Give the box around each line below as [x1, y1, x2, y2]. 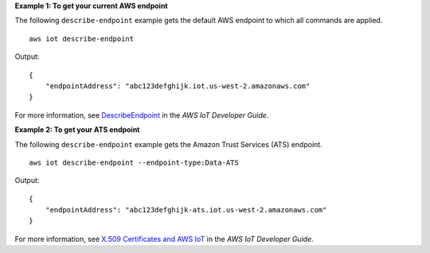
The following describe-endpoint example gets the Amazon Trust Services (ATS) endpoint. [14, 139, 322, 149]
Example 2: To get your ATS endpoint [14, 125, 140, 134]
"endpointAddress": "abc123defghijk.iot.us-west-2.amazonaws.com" [45, 81, 311, 91]
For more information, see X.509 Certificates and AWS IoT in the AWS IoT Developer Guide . [14, 234, 314, 243]
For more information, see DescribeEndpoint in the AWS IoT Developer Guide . [14, 110, 269, 119]
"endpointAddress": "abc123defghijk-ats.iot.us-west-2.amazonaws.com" [45, 205, 327, 215]
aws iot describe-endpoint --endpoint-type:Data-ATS [29, 158, 239, 167]
